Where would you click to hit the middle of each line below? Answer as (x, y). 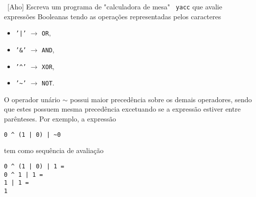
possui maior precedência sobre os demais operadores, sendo (161, 99)
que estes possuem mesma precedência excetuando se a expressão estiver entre (122, 109)
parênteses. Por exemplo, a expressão (60, 119)
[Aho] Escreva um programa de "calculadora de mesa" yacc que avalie (115, 6)
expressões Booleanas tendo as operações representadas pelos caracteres (113, 16)
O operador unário (32, 99)
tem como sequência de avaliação (54, 150)
